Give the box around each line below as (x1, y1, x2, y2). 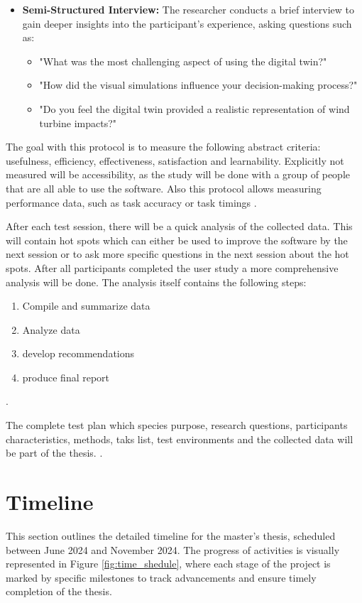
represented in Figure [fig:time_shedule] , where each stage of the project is (6, 556, 331, 571)
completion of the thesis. (6, 584, 112, 599)
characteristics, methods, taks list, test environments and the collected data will (6, 431, 353, 446)
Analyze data (22, 322, 80, 337)
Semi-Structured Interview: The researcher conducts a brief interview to (22, 2, 355, 16)
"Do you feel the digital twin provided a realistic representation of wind (39, 101, 350, 116)
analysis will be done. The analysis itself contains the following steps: (6, 274, 307, 289)
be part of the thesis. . (6, 445, 103, 460)
